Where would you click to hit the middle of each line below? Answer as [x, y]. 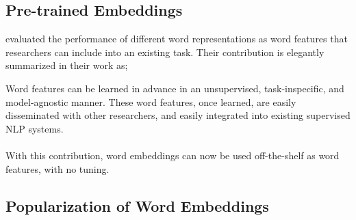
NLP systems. [35, 128]
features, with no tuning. [58, 168]
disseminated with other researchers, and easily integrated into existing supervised [178, 115]
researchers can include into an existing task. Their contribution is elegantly [165, 52]
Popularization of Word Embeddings [137, 205]
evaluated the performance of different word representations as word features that [177, 39]
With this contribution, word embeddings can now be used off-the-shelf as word [173, 155]
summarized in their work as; [67, 65]
